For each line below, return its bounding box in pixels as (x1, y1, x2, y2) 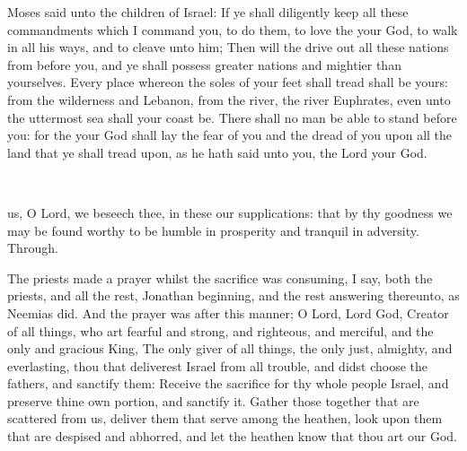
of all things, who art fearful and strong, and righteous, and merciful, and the (7, 321, 434, 340)
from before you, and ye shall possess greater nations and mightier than (7, 55, 401, 74)
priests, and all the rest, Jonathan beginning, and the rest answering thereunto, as (7, 286, 460, 305)
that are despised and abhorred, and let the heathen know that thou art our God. (7, 427, 458, 446)
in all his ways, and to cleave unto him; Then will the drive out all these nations (7, 38, 449, 56)
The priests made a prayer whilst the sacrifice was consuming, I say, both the (7, 268, 433, 287)
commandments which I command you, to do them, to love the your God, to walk (7, 20, 458, 39)
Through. (7, 239, 58, 257)
